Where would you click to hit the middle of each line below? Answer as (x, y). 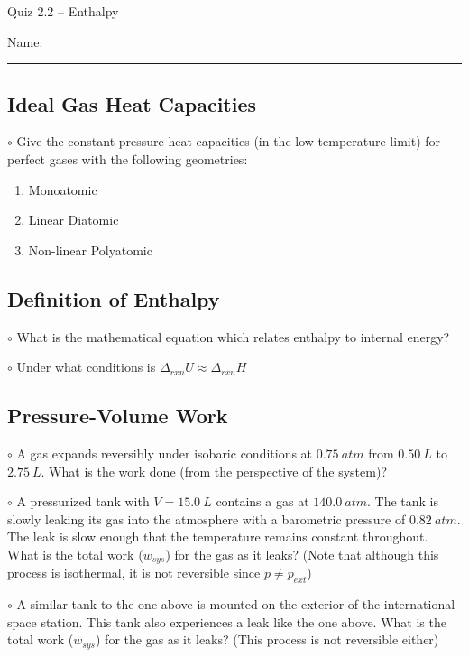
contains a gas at (262, 501)
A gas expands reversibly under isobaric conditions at (165, 453)
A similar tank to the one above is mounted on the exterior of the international (236, 604)
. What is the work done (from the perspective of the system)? (214, 471)
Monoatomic (63, 189)
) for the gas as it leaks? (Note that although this (302, 554)
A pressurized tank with (83, 501)
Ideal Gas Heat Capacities (132, 103)
